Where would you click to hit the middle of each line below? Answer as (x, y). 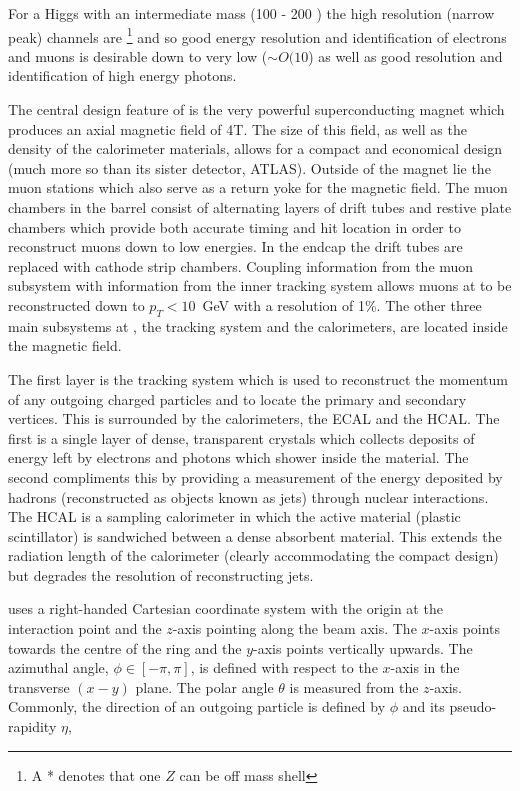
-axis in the (425, 667)
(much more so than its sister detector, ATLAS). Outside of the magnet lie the (249, 167)
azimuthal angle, (58, 667)
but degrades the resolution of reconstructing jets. (161, 574)
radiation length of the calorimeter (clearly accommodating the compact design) (253, 555)
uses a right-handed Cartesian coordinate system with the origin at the (225, 608)
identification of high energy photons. (122, 75)
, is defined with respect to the (284, 667)
